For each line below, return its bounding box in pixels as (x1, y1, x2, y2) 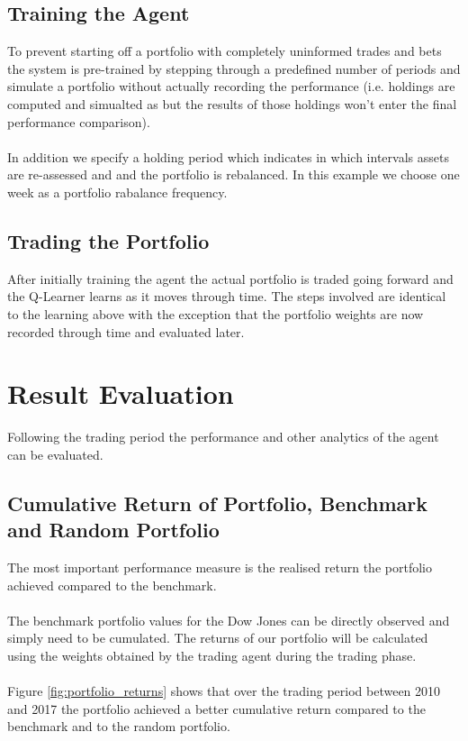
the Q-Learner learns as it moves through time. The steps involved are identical (7, 287, 446, 306)
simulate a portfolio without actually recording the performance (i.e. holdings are (7, 77, 455, 96)
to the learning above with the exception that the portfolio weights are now (7, 304, 424, 323)
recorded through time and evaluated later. (7, 322, 245, 341)
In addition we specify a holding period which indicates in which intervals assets (7, 147, 449, 166)
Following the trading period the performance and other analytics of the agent (7, 427, 439, 446)
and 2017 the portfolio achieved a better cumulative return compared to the (7, 699, 426, 718)
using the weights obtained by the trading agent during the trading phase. (7, 646, 417, 664)
